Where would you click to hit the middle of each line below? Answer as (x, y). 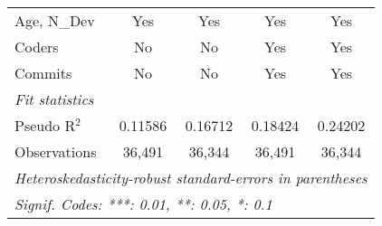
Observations (56, 151)
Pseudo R (45, 125)
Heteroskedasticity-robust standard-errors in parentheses (191, 178)
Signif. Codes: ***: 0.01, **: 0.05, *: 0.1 (143, 204)
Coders (37, 47)
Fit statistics (54, 99)
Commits (43, 73)
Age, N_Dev (55, 20)
